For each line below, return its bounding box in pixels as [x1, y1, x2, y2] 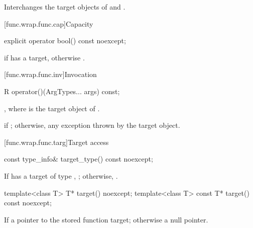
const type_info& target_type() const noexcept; [4, 154, 153, 164]
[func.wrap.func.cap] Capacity [4, 18, 93, 29]
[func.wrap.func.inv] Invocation [4, 69, 97, 80]
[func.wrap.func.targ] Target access [4, 136, 109, 147]
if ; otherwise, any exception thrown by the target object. [4, 120, 180, 130]
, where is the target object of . [4, 103, 100, 113]
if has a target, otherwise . [4, 52, 85, 62]
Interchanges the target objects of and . [4, 2, 125, 12]
